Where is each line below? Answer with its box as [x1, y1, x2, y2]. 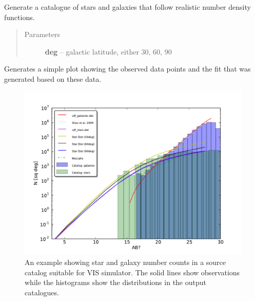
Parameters [24, 29, 60, 40]
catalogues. [25, 287, 59, 297]
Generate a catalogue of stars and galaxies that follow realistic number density [4, 2, 251, 12]
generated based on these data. [4, 73, 102, 84]
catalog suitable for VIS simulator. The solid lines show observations [25, 267, 240, 277]
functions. [4, 11, 35, 22]
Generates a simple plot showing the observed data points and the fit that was [4, 63, 251, 74]
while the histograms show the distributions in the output [25, 277, 206, 288]
